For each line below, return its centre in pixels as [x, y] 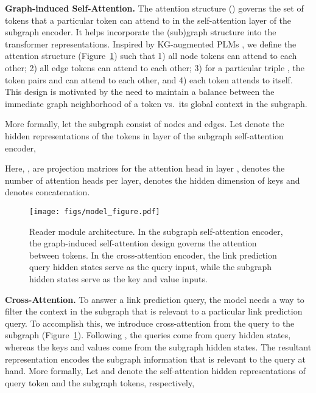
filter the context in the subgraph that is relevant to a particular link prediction [154, 311]
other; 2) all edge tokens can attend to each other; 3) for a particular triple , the [155, 67]
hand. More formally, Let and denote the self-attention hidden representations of [155, 371]
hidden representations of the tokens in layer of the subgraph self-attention [144, 135]
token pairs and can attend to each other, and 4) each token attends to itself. [149, 79]
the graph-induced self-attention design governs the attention [143, 243]
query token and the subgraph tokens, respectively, [100, 382]
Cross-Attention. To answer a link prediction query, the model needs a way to [155, 299]
